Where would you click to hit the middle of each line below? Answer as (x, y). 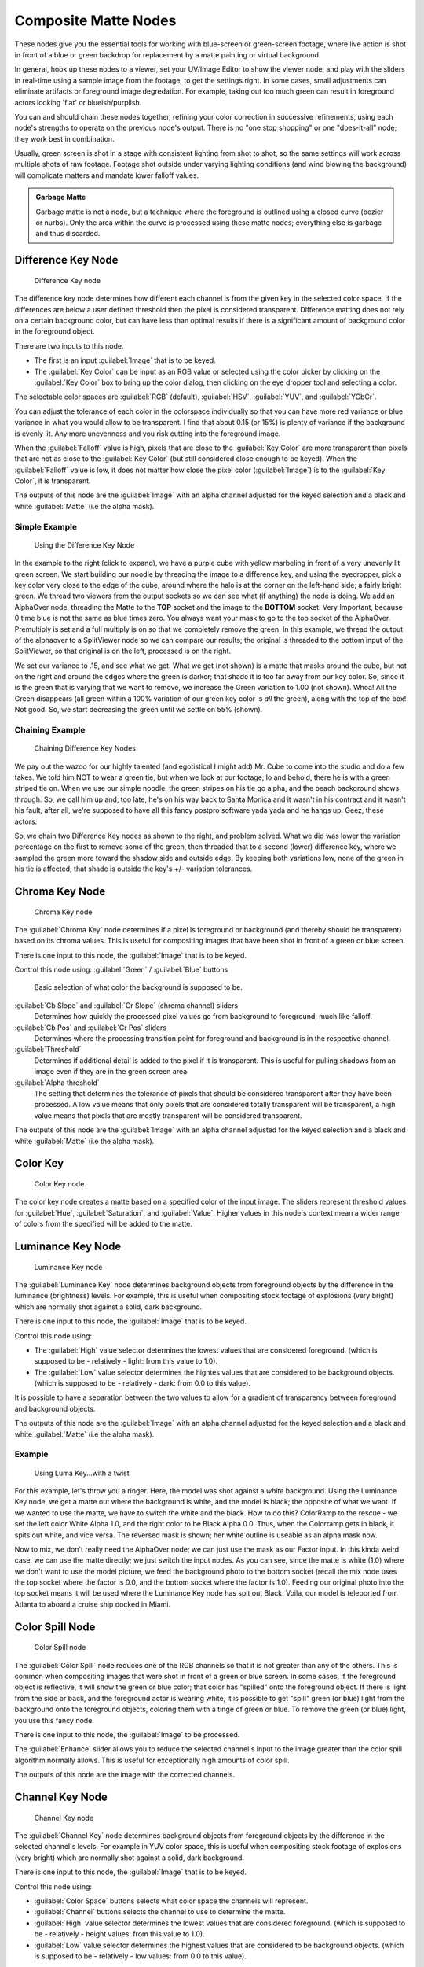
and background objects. (55, 1408)
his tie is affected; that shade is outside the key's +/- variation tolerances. (133, 869)
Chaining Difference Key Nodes (85, 748)
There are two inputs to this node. (69, 345)
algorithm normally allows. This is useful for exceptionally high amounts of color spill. (152, 1760)
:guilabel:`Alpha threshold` (57, 1083)
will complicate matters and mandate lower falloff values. (107, 175)
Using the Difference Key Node (84, 545)
